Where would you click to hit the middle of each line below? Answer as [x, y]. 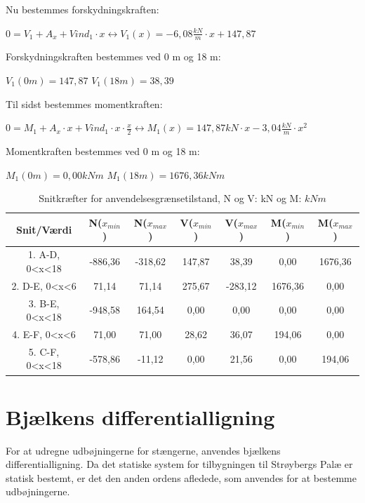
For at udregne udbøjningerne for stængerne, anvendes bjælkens [143, 450]
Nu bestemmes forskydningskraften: [82, 9]
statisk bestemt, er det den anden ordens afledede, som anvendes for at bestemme [181, 477]
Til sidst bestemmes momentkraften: [84, 103]
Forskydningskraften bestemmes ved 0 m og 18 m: [113, 56]
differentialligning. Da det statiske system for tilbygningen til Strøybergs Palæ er [179, 464]
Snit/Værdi [44, 229]
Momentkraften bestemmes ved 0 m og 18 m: [103, 151]
